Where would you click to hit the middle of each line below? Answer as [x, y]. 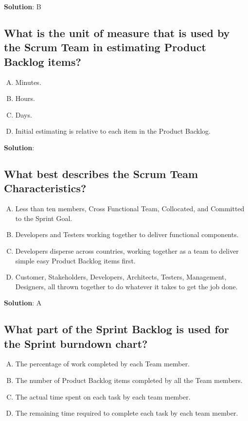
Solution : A [23, 303]
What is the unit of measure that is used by [117, 32]
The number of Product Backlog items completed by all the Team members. [129, 380]
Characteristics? [45, 188]
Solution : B [23, 6]
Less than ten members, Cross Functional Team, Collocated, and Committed [130, 209]
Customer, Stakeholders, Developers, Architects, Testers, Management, [121, 277]
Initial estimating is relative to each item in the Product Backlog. [113, 131]
